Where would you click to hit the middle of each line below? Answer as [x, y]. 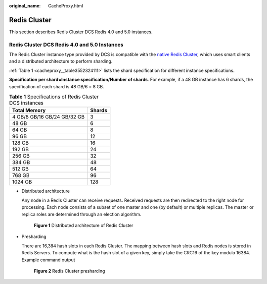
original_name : [25, 6]
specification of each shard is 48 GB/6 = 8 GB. [57, 86]
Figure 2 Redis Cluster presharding [69, 271]
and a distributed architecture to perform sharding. [61, 61]
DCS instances [26, 103]
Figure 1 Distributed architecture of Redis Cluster [84, 225]
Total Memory [29, 111]
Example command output [48, 260]
